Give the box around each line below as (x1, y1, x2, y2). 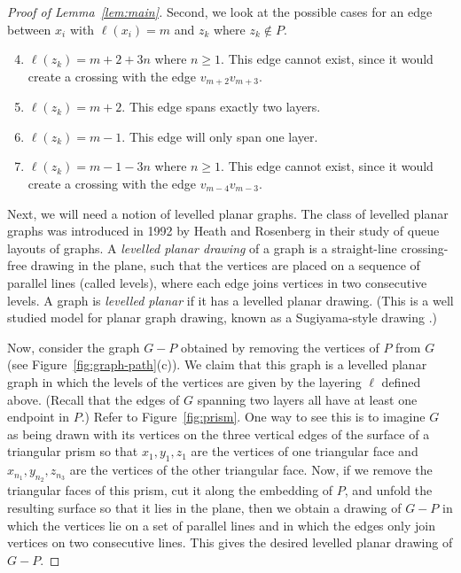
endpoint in (7, 407, 70, 426)
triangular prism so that (7, 442, 138, 461)
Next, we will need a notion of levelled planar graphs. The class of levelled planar (7, 204, 449, 222)
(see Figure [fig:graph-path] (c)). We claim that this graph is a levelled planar (7, 355, 427, 374)
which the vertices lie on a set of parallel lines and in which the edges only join (7, 515, 435, 534)
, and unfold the (344, 481, 433, 499)
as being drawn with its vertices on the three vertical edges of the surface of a (7, 424, 430, 443)
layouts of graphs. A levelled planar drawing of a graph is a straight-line (7, 238, 397, 257)
